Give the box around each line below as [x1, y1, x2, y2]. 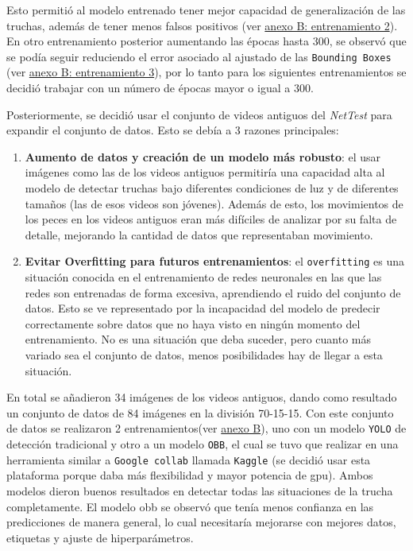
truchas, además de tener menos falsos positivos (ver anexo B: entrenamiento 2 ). [6, 17, 398, 33]
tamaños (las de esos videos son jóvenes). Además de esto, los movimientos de [25, 195, 403, 211]
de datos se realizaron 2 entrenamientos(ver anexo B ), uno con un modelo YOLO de [6, 420, 407, 437]
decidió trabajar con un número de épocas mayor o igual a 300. [6, 80, 314, 96]
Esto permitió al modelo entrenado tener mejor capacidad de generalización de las [6, 2, 406, 17]
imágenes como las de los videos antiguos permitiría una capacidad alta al [25, 164, 385, 180]
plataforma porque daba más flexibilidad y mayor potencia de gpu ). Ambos [6, 467, 373, 483]
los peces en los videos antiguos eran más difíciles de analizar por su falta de [25, 211, 397, 227]
